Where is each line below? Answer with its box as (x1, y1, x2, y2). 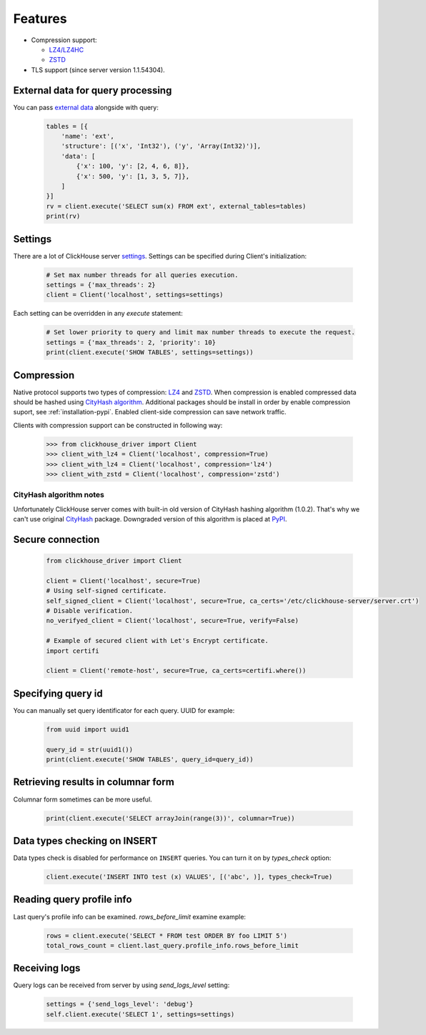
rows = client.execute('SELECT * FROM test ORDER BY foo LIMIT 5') (46, 931, 288, 939)
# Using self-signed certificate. (46, 586, 167, 595)
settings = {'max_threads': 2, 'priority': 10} (46, 338, 216, 346)
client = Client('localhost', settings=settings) (46, 291, 224, 299)
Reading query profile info (13, 894, 132, 906)
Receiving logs (13, 962, 81, 974)
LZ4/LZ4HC (49, 45, 84, 54)
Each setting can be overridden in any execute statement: (13, 309, 183, 318)
